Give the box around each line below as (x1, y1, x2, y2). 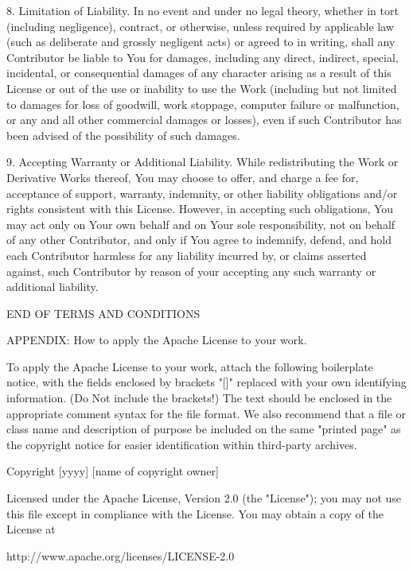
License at (6, 521, 56, 537)
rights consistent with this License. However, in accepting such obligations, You (6, 200, 394, 217)
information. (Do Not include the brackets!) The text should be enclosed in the (6, 390, 392, 406)
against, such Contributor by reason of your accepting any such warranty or (6, 262, 376, 279)
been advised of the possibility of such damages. (6, 126, 240, 143)
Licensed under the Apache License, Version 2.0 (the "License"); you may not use (6, 490, 402, 506)
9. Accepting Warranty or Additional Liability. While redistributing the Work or (6, 153, 399, 170)
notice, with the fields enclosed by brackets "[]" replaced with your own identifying (6, 374, 407, 390)
